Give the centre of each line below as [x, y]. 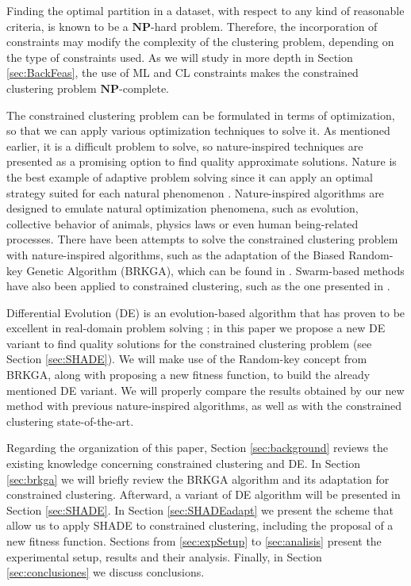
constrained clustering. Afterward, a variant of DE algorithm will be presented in [204, 494]
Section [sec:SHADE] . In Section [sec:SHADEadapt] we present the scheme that [200, 509]
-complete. [144, 88]
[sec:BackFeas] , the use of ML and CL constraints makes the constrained [182, 73]
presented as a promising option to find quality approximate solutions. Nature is [202, 161]
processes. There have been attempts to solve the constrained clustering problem [202, 239]
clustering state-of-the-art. [70, 421]
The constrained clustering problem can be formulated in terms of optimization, [201, 115]
